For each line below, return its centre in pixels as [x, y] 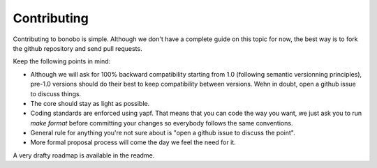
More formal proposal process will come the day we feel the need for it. [133, 142]
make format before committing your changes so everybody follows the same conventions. [162, 123]
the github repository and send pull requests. [77, 48]
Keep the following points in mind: [62, 61]
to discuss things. [56, 93]
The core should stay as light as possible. [90, 103]
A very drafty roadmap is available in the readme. [84, 155]
